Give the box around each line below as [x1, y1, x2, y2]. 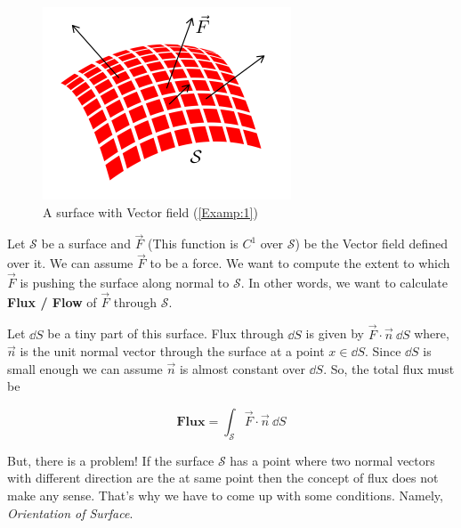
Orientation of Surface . [7, 503, 133, 522]
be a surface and [41, 234, 131, 253]
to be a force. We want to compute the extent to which [150, 254, 450, 272]
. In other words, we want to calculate [240, 273, 448, 292]
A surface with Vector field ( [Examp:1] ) [43, 202, 258, 221]
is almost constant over [179, 359, 305, 378]
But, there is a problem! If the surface [7, 451, 214, 469]
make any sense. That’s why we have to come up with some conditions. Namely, [7, 486, 443, 505]
